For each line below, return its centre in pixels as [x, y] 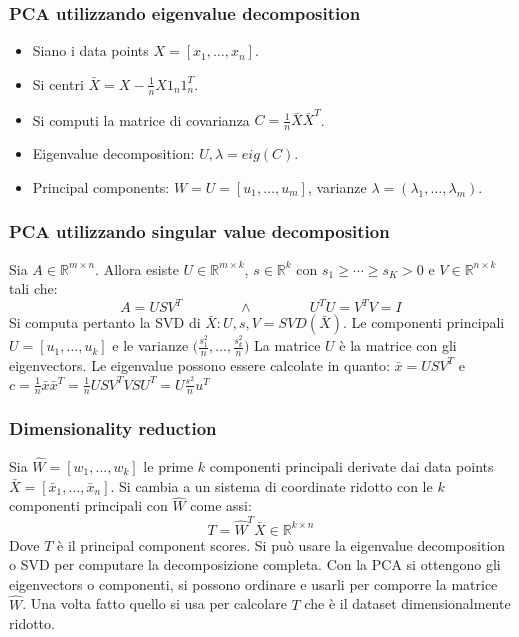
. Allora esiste [137, 268]
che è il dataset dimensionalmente [407, 603]
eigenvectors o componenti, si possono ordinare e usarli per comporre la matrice [253, 583]
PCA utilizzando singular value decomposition [199, 231]
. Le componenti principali [423, 322]
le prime [168, 465]
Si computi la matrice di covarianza [141, 119]
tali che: [33, 288]
